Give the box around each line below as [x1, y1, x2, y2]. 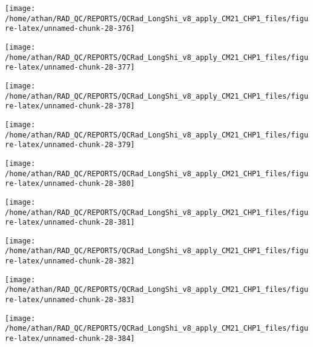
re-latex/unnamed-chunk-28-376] [5, 24, 135, 33]
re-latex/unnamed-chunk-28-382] [5, 257, 135, 266]
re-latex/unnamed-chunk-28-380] [5, 179, 135, 188]
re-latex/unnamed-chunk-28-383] [5, 296, 135, 305]
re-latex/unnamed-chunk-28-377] [5, 63, 135, 72]
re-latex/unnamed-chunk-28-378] [5, 102, 135, 111]
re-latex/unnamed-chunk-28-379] [5, 140, 135, 150]
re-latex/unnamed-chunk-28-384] [5, 334, 135, 343]
